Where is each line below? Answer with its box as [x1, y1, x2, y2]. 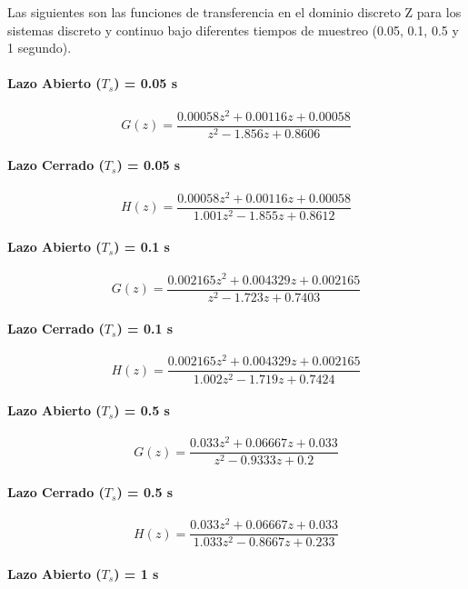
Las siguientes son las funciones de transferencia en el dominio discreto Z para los [7, 3, 462, 21]
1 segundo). [7, 38, 72, 57]
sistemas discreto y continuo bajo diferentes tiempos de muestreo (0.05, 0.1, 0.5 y [7, 20, 459, 39]
